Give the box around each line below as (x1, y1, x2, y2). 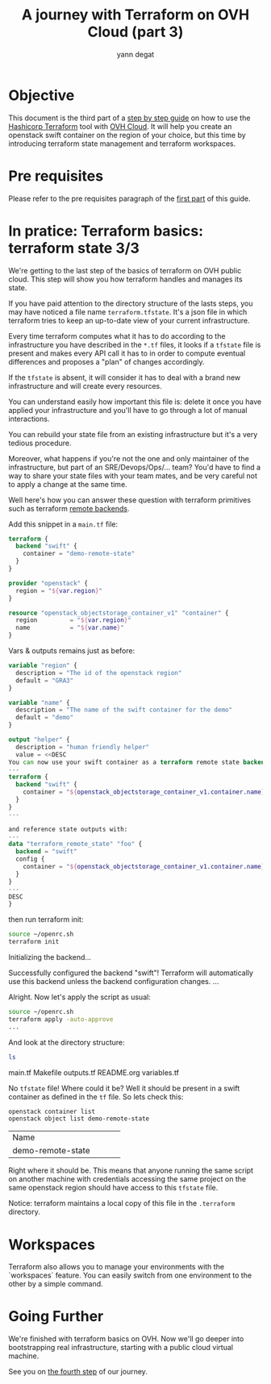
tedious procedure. (8, 438, 72, 448)
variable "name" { (8, 698, 70, 707)
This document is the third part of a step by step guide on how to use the (8, 113, 251, 123)
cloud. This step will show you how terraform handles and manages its (8, 274, 244, 284)
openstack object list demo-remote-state (8, 1115, 150, 1123)
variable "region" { (8, 661, 78, 670)
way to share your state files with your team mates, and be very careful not (8, 470, 258, 481)
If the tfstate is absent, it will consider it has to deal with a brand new (8, 373, 241, 382)
